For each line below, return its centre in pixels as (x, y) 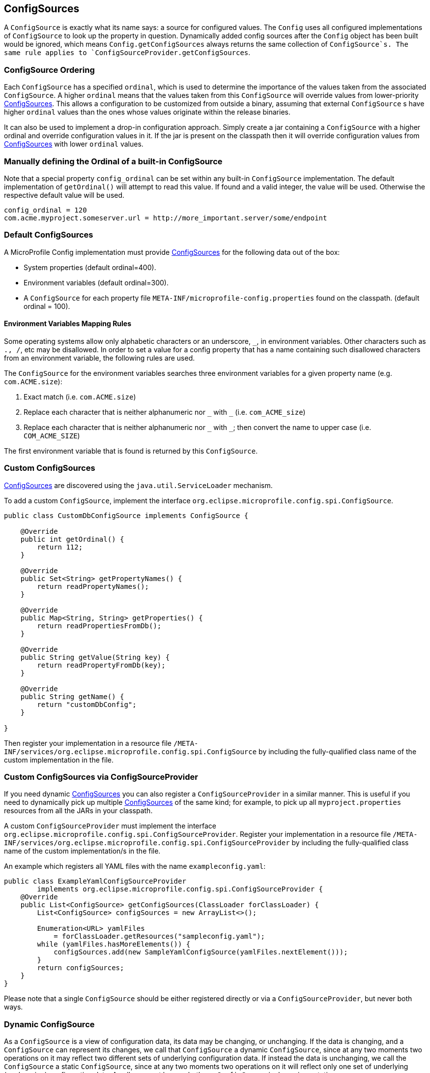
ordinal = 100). (47, 306)
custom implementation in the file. (59, 760)
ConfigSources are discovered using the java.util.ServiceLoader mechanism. (138, 485)
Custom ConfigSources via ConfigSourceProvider (101, 777)
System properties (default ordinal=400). (90, 267)
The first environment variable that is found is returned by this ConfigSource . (131, 451)
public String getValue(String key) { (95, 657)
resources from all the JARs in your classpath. (78, 811)
